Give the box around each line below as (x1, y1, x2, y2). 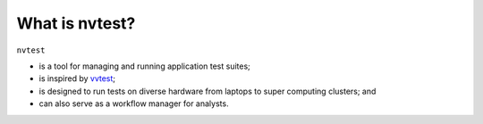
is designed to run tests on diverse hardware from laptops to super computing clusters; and (38, 86, 377, 96)
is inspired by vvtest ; (38, 73, 116, 84)
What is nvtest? (16, 13, 136, 33)
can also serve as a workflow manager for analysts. (38, 98, 229, 109)
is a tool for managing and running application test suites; (38, 61, 250, 71)
